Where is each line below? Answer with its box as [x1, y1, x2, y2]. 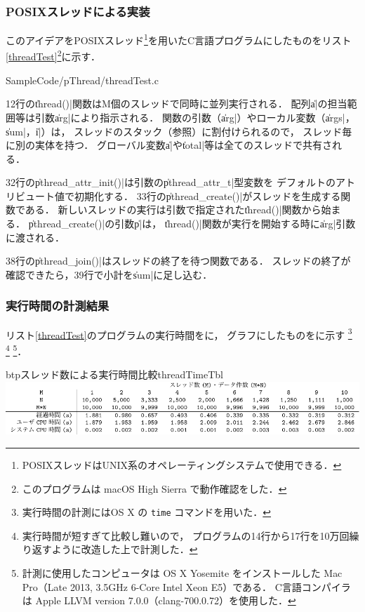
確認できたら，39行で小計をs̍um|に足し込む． [6, 267, 213, 281]
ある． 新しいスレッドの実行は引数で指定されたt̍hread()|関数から [25, 202, 321, 217]
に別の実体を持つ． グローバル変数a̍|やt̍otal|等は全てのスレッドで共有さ [6, 138, 333, 152]
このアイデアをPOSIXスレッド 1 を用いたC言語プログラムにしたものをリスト [6, 31, 352, 47]
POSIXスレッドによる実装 [6, 2, 150, 20]
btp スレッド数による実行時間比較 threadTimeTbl [6, 367, 223, 382]
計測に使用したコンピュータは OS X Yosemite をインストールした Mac [22, 566, 343, 580]
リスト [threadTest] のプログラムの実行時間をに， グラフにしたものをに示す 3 [6, 325, 352, 342]
